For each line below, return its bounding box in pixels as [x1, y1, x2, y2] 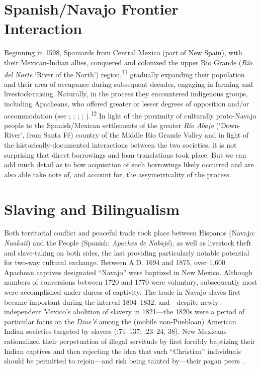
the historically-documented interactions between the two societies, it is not [4, 139, 237, 150]
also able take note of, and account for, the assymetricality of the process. [4, 169, 231, 179]
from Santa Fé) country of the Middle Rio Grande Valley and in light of [27, 130, 249, 140]
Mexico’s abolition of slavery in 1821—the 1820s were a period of [44, 306, 244, 317]
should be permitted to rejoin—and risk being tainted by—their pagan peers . [4, 355, 244, 366]
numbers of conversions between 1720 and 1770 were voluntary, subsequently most [4, 277, 257, 287]
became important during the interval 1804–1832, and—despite [4, 296, 199, 307]
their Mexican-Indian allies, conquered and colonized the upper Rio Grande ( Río [4, 57, 252, 67]
